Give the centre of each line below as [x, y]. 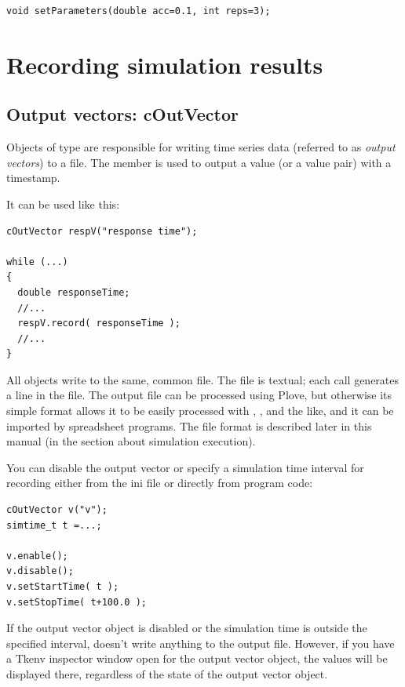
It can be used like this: [63, 204]
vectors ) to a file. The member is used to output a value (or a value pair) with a [199, 162]
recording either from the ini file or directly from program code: [160, 483]
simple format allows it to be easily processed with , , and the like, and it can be [200, 411]
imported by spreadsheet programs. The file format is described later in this [189, 425]
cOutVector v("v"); [57, 510]
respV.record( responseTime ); [99, 324]
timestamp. [33, 178]
